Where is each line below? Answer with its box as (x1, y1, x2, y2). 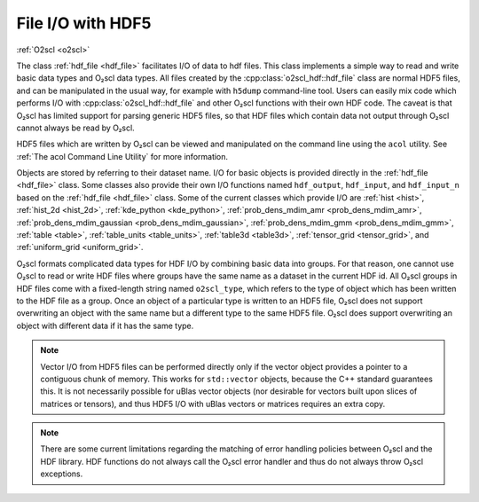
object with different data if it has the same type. (16, 320, 194, 331)
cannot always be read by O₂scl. (16, 122, 135, 133)
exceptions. (40, 468, 83, 479)
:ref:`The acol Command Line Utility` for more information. (16, 151, 229, 161)
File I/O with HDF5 (16, 13, 152, 33)
